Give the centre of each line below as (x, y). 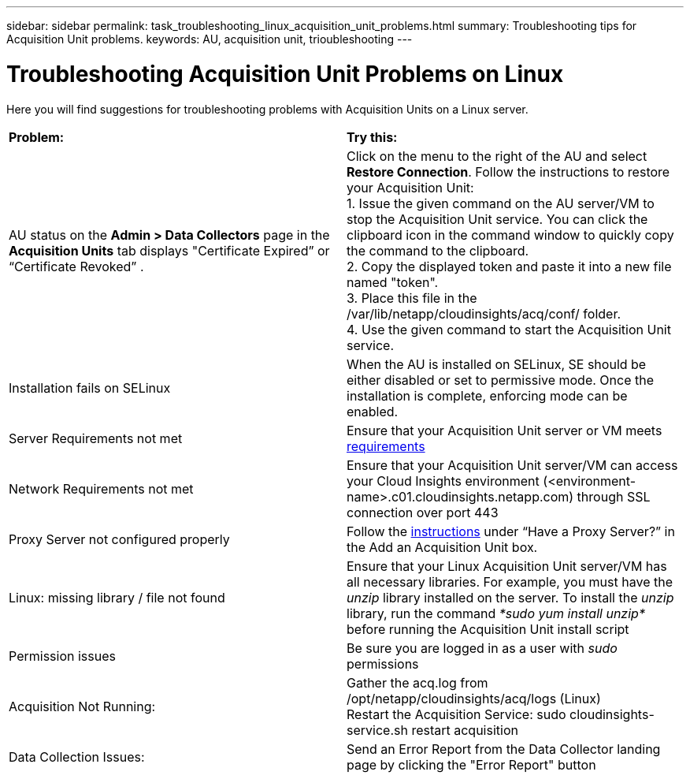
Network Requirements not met (101, 488)
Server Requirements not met (96, 438)
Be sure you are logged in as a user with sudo (482, 648)
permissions (383, 663)
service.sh (377, 730)
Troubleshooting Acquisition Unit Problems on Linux (285, 74)
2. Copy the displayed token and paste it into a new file (509, 266)
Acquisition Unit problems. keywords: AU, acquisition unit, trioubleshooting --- (210, 39)
